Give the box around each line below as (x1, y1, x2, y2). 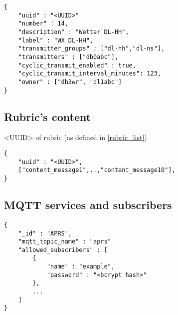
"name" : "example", (46, 263, 115, 270)
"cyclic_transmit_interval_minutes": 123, (18, 70, 161, 77)
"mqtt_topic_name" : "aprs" (18, 238, 111, 245)
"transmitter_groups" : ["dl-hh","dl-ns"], (18, 45, 165, 52)
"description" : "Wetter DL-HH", (18, 28, 129, 35)
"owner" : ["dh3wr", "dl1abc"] (18, 78, 122, 85)
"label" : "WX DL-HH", (18, 36, 93, 44)
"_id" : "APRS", (18, 229, 72, 237)
